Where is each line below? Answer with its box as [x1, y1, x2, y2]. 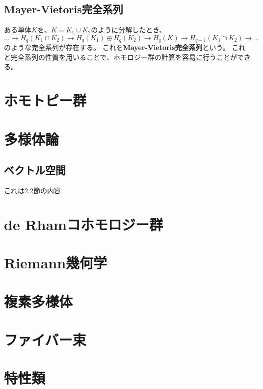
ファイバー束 [4, 329, 86, 349]
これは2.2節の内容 [4, 185, 61, 195]
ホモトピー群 [4, 90, 87, 110]
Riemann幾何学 [4, 253, 107, 273]
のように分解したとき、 [91, 25, 166, 35]
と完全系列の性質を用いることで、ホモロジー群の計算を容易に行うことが [4, 52, 237, 62]
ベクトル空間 [4, 162, 66, 178]
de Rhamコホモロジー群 [4, 214, 163, 234]
